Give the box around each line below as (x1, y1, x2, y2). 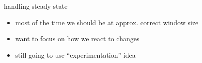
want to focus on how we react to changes (15, 33, 140, 44)
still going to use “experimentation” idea (15, 49, 136, 60)
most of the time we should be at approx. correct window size (15, 17, 199, 27)
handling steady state (4, 1, 68, 11)
